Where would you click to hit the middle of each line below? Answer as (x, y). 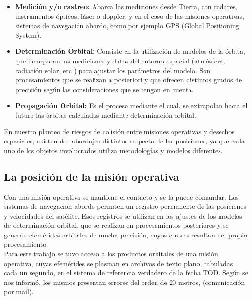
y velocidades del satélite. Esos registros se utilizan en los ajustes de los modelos (123, 215)
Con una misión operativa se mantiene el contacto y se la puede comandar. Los (121, 197)
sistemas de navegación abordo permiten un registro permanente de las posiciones (125, 206)
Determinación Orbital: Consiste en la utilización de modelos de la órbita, (130, 51)
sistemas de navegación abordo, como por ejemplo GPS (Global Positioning (127, 25)
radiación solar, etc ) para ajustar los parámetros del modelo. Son (113, 70)
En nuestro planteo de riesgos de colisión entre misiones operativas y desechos (119, 131)
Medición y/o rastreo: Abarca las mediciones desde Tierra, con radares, (126, 6)
